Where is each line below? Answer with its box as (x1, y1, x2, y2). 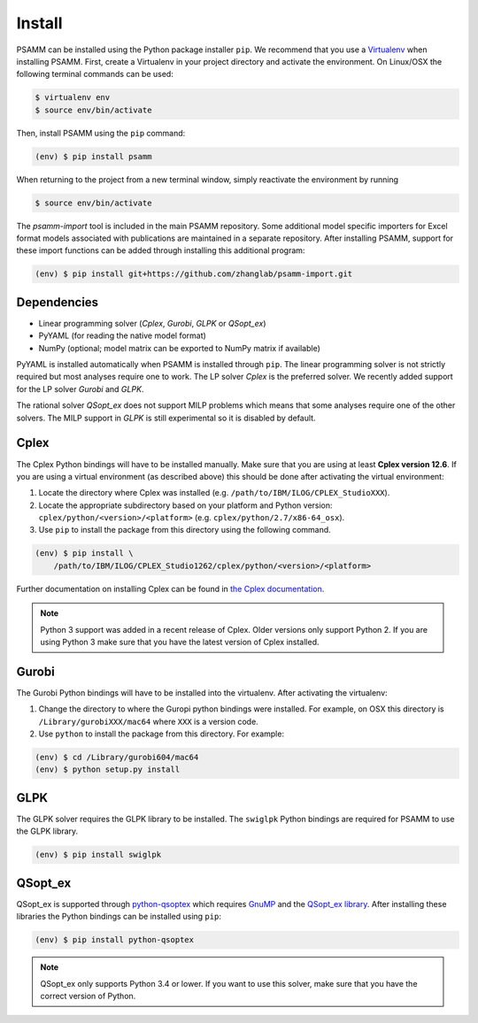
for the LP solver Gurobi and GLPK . (16, 383, 144, 394)
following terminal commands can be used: (16, 69, 174, 80)
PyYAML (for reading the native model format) (38, 330, 207, 341)
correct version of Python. (40, 990, 136, 1001)
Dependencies (16, 295, 99, 310)
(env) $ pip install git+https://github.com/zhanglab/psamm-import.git (35, 269, 353, 279)
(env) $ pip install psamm (35, 151, 152, 161)
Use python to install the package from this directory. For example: (38, 728, 285, 739)
